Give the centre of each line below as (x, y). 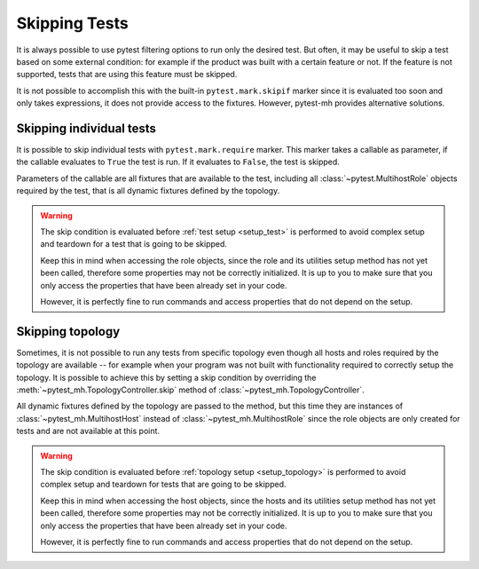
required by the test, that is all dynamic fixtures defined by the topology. (148, 191)
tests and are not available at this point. (88, 431)
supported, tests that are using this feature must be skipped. (127, 75)
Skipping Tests (72, 23)
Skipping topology (68, 332)
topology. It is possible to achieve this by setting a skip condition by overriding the (166, 377)
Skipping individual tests (86, 128)
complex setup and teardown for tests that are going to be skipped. (163, 485)
